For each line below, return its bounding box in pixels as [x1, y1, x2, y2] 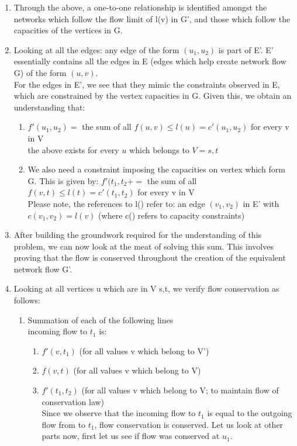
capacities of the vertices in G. [13, 24, 123, 36]
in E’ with [243, 197, 279, 209]
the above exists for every [27, 143, 119, 155]
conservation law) [42, 395, 105, 407]
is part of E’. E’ [218, 43, 274, 56]
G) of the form [13, 66, 67, 78]
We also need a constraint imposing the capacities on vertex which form [27, 163, 285, 175]
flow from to [42, 418, 86, 430]
